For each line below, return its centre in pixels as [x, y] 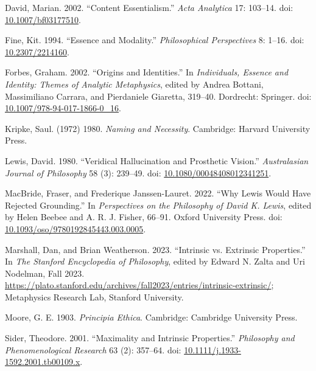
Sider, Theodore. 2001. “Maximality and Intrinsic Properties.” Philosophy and [150, 338]
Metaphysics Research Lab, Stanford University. [94, 296]
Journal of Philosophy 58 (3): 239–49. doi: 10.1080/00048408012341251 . [138, 172]
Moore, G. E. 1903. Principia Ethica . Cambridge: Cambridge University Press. [151, 317]
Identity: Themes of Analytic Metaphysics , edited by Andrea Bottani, [134, 84]
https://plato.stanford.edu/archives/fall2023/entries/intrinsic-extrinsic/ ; [139, 285]
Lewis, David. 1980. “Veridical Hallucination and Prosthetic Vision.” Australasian [157, 160]
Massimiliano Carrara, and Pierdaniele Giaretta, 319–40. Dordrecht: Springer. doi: [158, 96]
